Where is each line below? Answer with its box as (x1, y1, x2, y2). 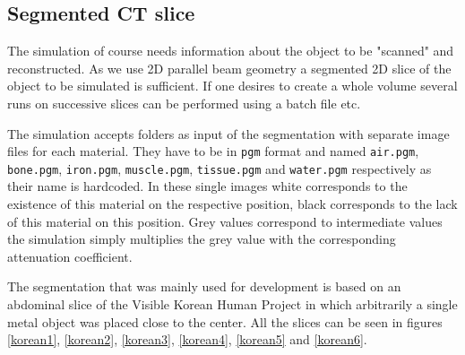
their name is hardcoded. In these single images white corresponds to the (7, 177, 408, 195)
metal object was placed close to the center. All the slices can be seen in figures (7, 312, 443, 331)
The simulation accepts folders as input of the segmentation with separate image (7, 124, 450, 143)
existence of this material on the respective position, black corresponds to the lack (7, 195, 458, 213)
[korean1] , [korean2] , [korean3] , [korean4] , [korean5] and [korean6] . (7, 330, 367, 349)
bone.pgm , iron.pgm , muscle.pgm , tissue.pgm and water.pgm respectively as (7, 159, 432, 177)
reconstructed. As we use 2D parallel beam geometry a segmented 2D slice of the (7, 58, 452, 77)
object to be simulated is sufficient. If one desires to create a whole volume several (7, 76, 458, 95)
